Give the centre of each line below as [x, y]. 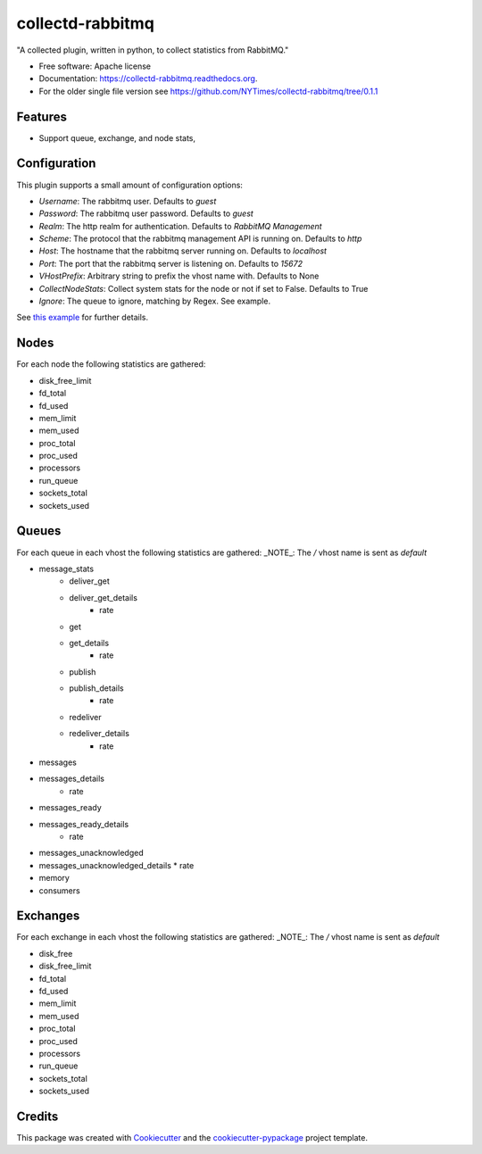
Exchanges [48, 916]
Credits [37, 1116]
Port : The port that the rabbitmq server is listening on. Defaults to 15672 [171, 263]
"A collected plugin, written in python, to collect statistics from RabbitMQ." [153, 50]
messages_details [72, 779]
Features [42, 116]
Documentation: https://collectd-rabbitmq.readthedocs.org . [148, 79]
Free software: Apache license [95, 66]
